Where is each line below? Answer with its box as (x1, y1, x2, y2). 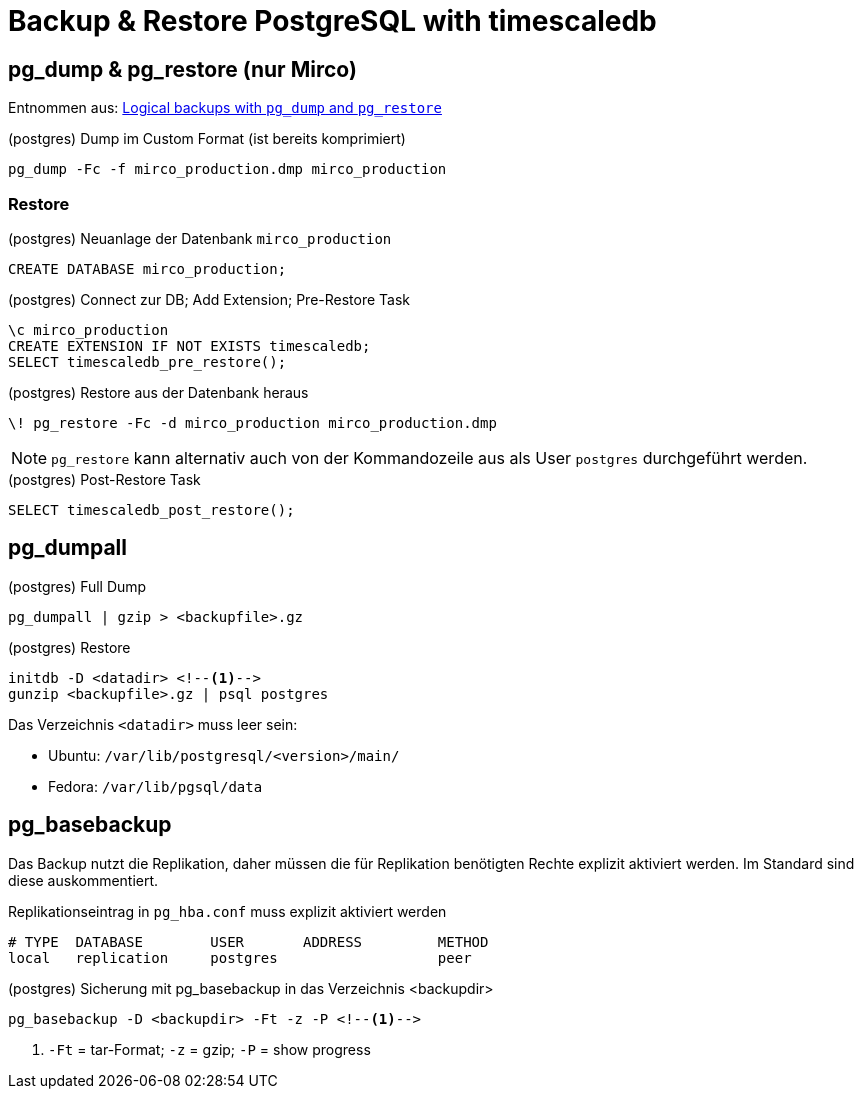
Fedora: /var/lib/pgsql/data (48, 777, 263, 795)
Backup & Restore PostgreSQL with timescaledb (8, 4, 657, 38)
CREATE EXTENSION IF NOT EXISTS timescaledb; (8, 337, 371, 354)
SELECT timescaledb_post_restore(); (8, 501, 295, 518)
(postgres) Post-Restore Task (8, 470, 201, 488)
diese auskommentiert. (8, 871, 159, 889)
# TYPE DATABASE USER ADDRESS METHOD (8, 933, 489, 950)
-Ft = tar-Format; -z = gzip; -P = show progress (48, 1040, 371, 1058)
